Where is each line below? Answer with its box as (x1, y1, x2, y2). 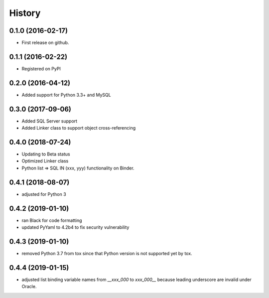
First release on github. (21, 40, 69, 46)
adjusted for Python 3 (21, 191, 67, 197)
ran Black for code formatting (21, 217, 82, 223)
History (9, 7, 41, 18)
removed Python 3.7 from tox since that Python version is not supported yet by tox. (21, 250, 192, 256)
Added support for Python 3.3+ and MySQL (21, 92, 112, 98)
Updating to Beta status (21, 151, 70, 157)
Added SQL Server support (21, 118, 77, 124)
